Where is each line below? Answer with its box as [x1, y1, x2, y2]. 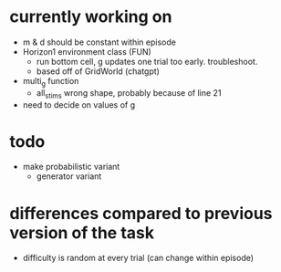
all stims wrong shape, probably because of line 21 [36, 87, 222, 100]
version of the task [9, 222, 155, 243]
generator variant [36, 171, 102, 182]
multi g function [22, 75, 79, 89]
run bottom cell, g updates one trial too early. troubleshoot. [36, 56, 258, 67]
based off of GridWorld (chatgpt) [36, 66, 160, 77]
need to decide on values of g [22, 99, 135, 110]
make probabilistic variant [22, 162, 120, 173]
